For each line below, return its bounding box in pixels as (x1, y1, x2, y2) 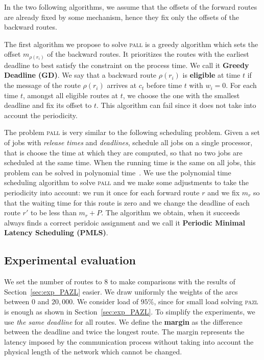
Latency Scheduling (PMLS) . (4, 227, 108, 238)
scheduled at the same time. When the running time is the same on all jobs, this (4, 157, 256, 168)
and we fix (207, 187, 240, 198)
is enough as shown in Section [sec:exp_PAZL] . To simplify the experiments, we (4, 306, 255, 317)
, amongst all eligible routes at (22, 89, 118, 100)
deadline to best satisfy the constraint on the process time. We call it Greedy (4, 59, 249, 70)
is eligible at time (182, 70, 241, 80)
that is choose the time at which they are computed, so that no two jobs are (4, 147, 243, 157)
